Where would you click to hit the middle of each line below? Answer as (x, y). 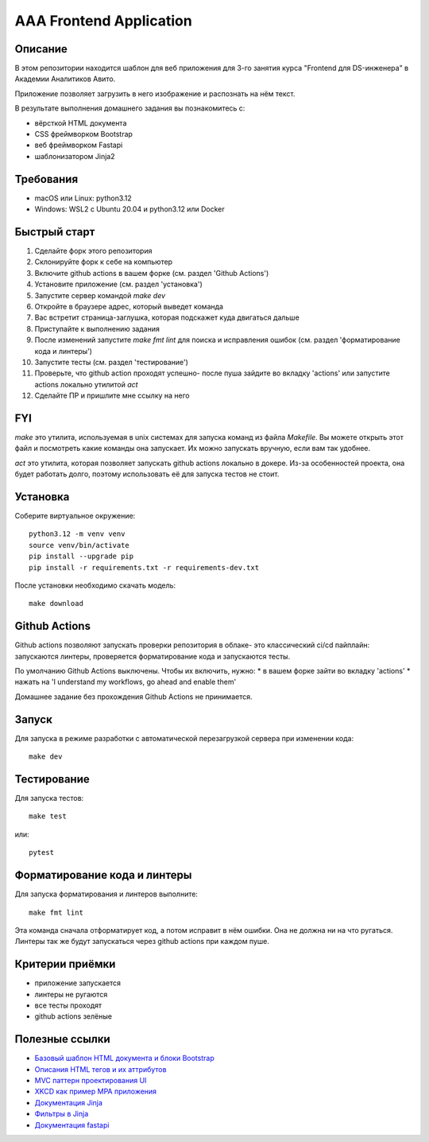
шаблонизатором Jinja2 (75, 156)
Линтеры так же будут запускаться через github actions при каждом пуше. (142, 942)
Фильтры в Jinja (62, 1114)
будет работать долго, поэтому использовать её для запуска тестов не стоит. (147, 474)
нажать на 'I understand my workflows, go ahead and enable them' (126, 682)
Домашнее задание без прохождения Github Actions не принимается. (133, 697)
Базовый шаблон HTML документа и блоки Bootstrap (124, 1058)
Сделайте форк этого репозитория (93, 251)
